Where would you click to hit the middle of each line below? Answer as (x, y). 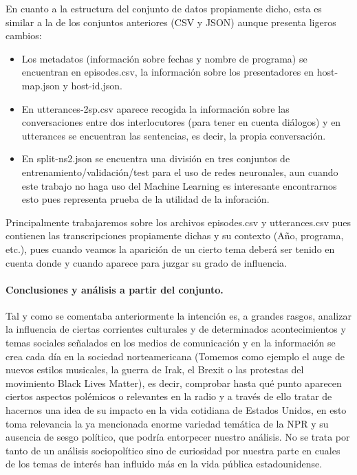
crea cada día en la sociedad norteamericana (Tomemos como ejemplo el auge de (175, 356)
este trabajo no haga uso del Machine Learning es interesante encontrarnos (179, 185)
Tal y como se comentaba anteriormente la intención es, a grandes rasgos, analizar (178, 315)
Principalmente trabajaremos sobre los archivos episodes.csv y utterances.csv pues (178, 222)
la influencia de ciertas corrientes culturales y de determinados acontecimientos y (176, 329)
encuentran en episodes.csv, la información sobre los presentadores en (168, 72)
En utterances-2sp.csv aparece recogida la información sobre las (155, 108)
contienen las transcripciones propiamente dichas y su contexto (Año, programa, (175, 235)
